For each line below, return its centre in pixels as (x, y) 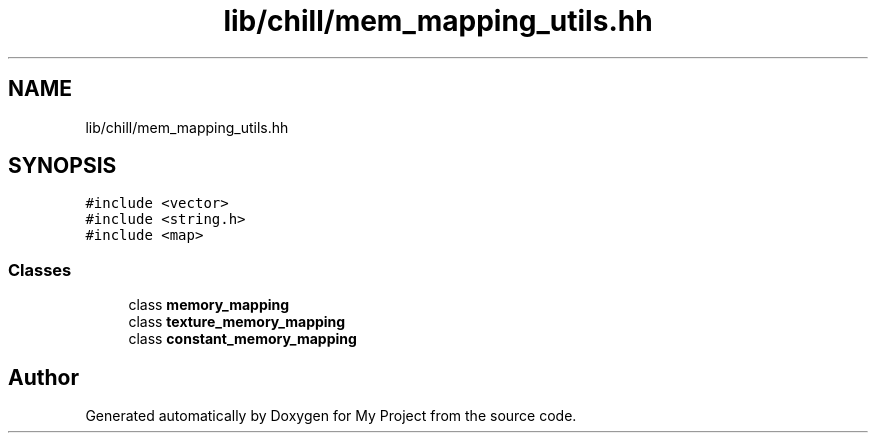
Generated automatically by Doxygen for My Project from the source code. (331, 416)
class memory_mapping (209, 305)
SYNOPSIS (62, 166)
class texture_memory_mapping (237, 322)
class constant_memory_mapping (242, 339)
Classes (40, 269)
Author (43, 377)
